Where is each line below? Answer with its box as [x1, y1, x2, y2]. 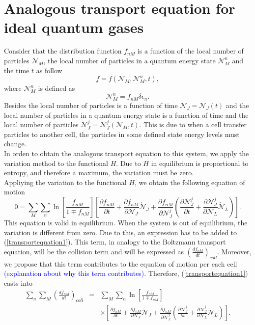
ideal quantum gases [4, 17, 144, 37]
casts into [4, 277, 33, 288]
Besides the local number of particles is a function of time [4, 100, 178, 110]
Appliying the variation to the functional [4, 177, 127, 187]
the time [4, 65, 29, 75]
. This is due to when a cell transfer [139, 119, 247, 130]
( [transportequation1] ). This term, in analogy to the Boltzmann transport [4, 237, 226, 247]
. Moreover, [217, 246, 252, 256]
